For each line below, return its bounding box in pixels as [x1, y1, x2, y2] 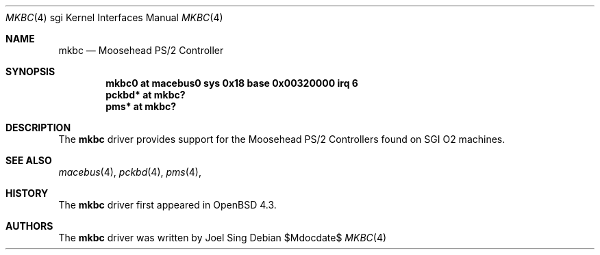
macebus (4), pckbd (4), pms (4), [58, 166, 201, 178]
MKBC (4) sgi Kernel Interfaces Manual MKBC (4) [5, 12, 223, 23]
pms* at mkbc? [105, 100, 177, 112]
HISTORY [5, 187, 49, 199]
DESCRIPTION [5, 122, 71, 133]
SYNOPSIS [5, 66, 55, 77]
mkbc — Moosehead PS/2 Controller [58, 44, 224, 56]
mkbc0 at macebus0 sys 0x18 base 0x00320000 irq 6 [105, 77, 358, 89]
